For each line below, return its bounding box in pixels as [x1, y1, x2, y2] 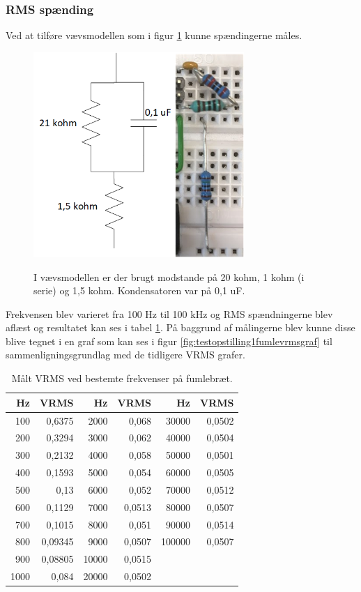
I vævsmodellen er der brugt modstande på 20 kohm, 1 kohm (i [33, 269, 305, 284]
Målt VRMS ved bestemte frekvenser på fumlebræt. [11, 371, 233, 386]
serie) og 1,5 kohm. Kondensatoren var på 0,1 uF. [33, 283, 245, 298]
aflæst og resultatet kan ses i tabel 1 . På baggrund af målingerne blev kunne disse [6, 320, 355, 335]
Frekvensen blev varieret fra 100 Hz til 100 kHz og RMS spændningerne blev [6, 306, 333, 321]
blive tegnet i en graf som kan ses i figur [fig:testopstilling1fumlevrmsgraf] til [6, 333, 332, 348]
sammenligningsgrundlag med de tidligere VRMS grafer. [6, 347, 245, 362]
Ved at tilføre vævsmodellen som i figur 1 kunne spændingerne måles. [6, 28, 302, 43]
